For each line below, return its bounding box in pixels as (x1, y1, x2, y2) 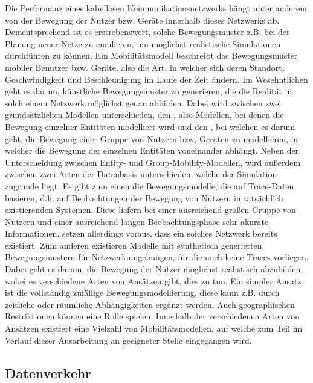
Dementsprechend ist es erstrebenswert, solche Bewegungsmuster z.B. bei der (5, 25, 290, 38)
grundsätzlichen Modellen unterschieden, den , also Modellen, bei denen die (5, 108, 284, 121)
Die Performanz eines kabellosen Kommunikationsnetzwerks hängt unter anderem (5, 2, 307, 14)
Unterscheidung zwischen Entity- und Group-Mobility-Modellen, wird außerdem (5, 155, 301, 168)
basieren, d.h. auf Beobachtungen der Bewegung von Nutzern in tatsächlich (5, 191, 283, 204)
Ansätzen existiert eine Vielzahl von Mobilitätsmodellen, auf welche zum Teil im (5, 322, 303, 335)
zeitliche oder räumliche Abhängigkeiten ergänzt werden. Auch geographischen (5, 298, 295, 310)
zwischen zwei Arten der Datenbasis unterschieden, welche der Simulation (5, 168, 277, 180)
